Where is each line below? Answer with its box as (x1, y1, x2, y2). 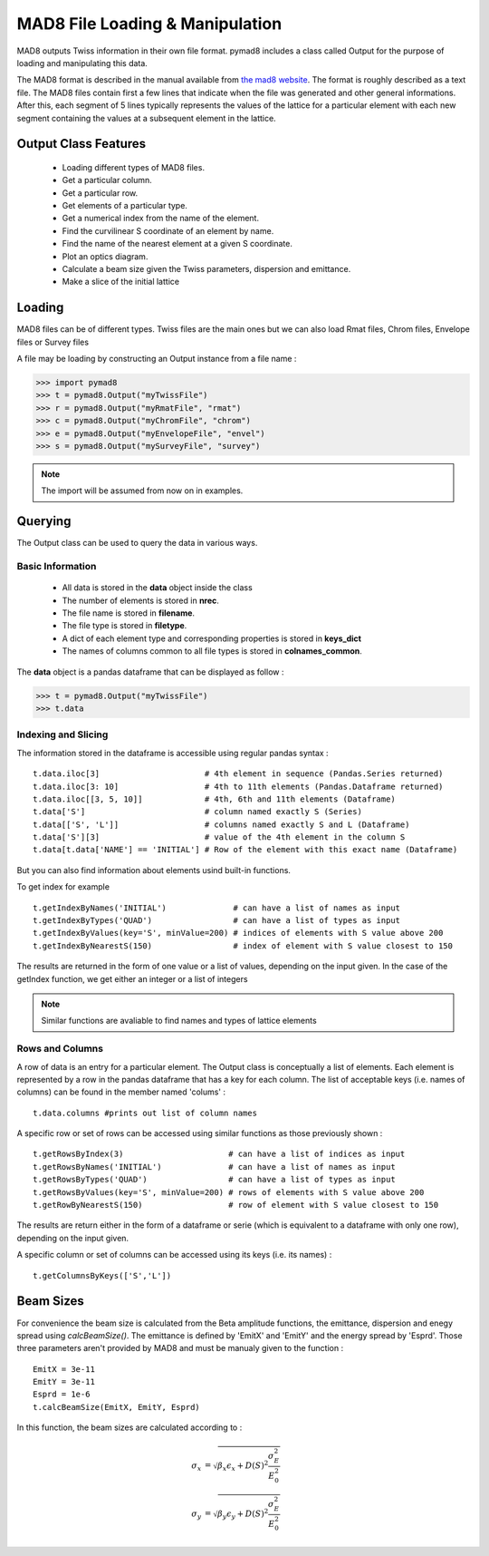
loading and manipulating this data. (16, 57, 149, 68)
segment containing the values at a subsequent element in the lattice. (16, 112, 276, 123)
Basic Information (16, 560, 97, 573)
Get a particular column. (62, 175, 153, 186)
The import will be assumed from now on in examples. (41, 485, 244, 496)
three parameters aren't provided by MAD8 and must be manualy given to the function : (16, 1343, 344, 1354)
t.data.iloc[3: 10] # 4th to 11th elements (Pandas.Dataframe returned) (33, 781, 444, 792)
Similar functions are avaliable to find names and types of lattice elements (41, 1016, 317, 1026)
